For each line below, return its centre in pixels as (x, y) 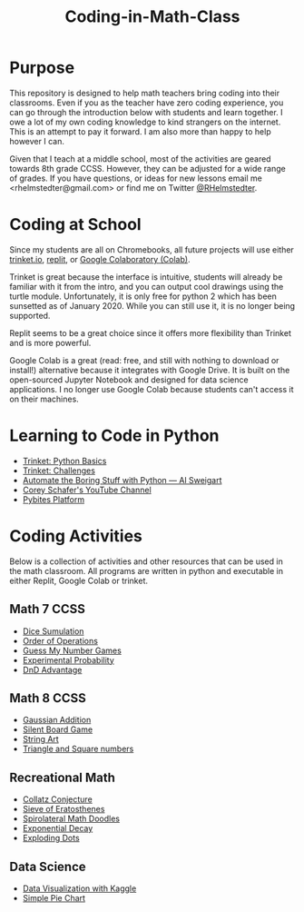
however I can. (37, 141)
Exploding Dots (51, 838)
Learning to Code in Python (114, 436)
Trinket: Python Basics (64, 461)
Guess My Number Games (72, 650)
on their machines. (44, 399)
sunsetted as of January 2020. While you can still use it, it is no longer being (152, 305)
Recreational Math (63, 777)
